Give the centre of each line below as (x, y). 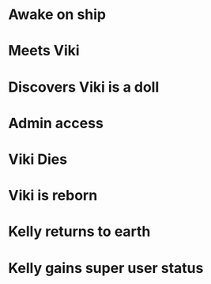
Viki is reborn (53, 196)
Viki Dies (38, 159)
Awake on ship (57, 15)
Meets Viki (44, 51)
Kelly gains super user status (106, 268)
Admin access (56, 123)
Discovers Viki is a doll (84, 87)
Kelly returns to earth (79, 232)
